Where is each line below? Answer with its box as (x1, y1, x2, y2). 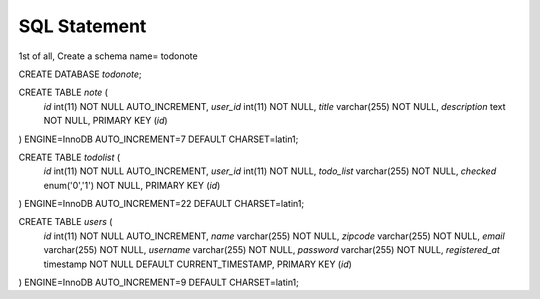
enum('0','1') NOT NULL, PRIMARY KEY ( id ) (43, 179, 221, 191)
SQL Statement (18, 15, 147, 37)
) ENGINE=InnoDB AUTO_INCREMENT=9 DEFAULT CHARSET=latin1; (18, 276, 300, 289)
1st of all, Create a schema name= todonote (18, 50, 199, 62)
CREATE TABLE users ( (18, 216, 113, 228)
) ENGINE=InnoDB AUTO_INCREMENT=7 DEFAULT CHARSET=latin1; (18, 133, 299, 145)
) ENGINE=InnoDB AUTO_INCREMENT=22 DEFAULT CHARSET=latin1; (18, 198, 305, 210)
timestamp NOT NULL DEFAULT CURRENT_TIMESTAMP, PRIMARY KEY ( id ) (43, 258, 352, 270)
